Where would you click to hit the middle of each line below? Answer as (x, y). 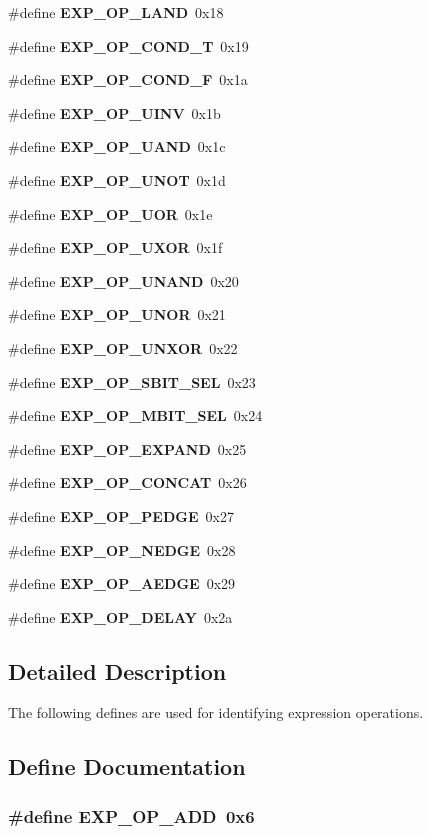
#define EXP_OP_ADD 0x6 (131, 815)
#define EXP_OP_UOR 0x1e (110, 213)
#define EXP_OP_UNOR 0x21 (117, 314)
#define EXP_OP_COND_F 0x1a (128, 79)
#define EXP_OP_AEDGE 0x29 (122, 583)
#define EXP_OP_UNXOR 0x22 (123, 347)
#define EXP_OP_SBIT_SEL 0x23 (132, 381)
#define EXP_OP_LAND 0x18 (116, 12)
